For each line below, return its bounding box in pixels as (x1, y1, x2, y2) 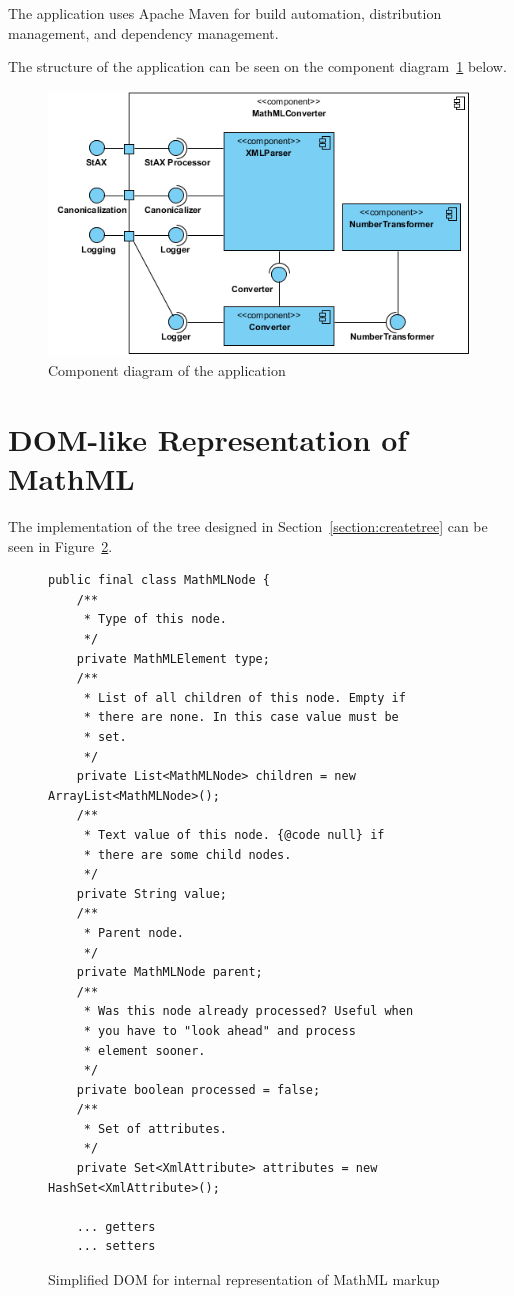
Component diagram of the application (48, 360, 286, 381)
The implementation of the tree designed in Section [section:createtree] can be (8, 516, 488, 537)
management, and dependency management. (8, 22, 279, 43)
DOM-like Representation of (8, 418, 408, 459)
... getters (76, 1219, 156, 1234)
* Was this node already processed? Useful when (83, 1004, 414, 1019)
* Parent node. (83, 925, 185, 940)
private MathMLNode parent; (76, 965, 263, 980)
